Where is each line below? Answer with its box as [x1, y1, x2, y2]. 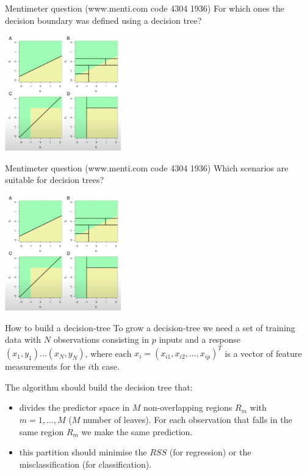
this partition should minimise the [19, 446, 147, 458]
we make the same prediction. [81, 425, 193, 438]
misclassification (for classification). [19, 457, 152, 470]
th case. [91, 360, 120, 373]
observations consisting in [53, 333, 150, 346]
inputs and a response [159, 333, 241, 346]
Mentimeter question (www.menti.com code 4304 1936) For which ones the [5, 2, 284, 14]
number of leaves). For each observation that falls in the [82, 413, 292, 425]
